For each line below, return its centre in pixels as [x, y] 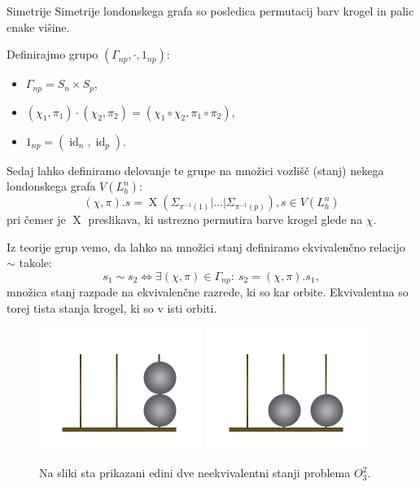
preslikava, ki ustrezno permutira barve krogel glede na [225, 219]
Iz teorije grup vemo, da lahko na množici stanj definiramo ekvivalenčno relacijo [206, 246]
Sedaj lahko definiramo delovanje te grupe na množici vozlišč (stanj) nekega [195, 170]
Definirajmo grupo [52, 54]
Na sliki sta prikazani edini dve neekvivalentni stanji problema [195, 473]
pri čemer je [36, 219]
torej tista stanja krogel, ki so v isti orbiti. [112, 308]
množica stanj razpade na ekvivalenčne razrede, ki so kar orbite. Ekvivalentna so [208, 292]
